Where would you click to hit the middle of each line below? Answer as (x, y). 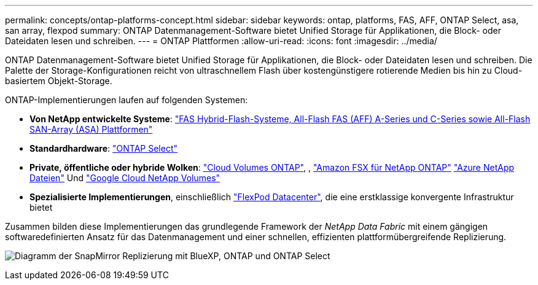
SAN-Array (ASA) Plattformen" (91, 129)
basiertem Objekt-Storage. (59, 81)
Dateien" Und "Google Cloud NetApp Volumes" (125, 178)
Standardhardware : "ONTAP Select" (104, 148)
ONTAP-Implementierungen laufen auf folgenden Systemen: (127, 100)
